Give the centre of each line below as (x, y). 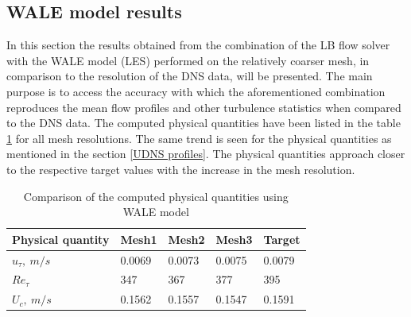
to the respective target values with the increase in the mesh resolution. (181, 169)
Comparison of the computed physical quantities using (156, 196)
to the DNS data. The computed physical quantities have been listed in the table (204, 123)
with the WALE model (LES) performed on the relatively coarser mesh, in (188, 60)
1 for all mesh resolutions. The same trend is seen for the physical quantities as (199, 138)
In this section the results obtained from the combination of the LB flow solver (198, 45)
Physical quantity (61, 239)
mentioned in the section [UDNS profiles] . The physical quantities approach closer (206, 154)
